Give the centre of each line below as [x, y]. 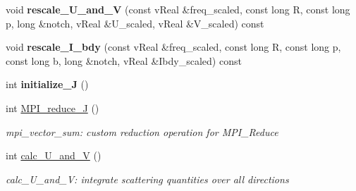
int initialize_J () [47, 84]
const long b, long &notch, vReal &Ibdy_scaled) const [124, 60]
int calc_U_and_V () [54, 155]
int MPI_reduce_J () [53, 107]
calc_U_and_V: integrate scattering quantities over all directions [147, 179]
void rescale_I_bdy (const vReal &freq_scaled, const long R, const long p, [173, 47]
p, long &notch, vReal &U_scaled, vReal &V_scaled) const [135, 23]
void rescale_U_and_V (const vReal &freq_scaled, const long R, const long [178, 9]
